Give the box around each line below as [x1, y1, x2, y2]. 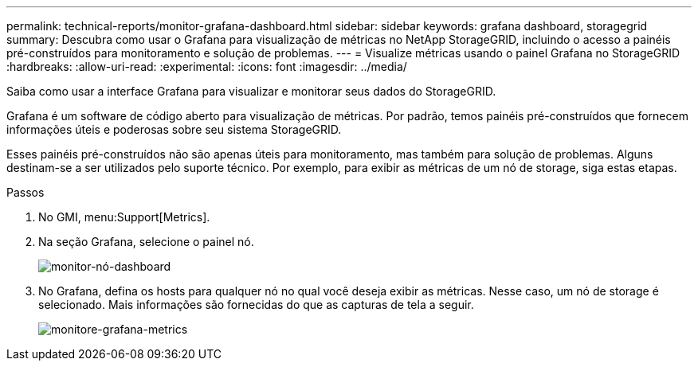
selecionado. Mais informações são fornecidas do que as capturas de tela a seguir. [38, 298, 474, 311]
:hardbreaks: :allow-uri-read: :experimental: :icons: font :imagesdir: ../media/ [6, 60, 407, 73]
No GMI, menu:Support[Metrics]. [38, 210, 210, 224]
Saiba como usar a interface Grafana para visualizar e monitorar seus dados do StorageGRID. [6, 84, 496, 98]
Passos [6, 185, 45, 199]
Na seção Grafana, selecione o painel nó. [38, 235, 254, 248]
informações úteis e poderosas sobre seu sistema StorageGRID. [6, 123, 342, 136]
